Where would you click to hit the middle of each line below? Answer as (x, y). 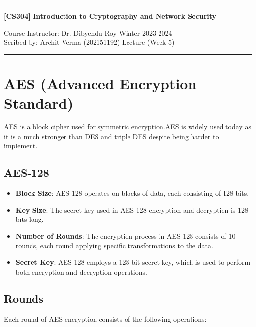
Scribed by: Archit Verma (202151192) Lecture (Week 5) (89, 42)
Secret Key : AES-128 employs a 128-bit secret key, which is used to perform (133, 262)
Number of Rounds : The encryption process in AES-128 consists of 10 (126, 236)
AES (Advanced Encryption (100, 83)
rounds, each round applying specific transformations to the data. (114, 245)
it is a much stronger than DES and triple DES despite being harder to (112, 136)
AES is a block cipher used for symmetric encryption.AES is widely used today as (128, 127)
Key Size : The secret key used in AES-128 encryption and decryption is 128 (132, 209)
